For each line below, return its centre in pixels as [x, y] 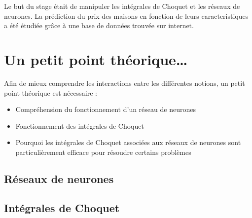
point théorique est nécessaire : [51, 92]
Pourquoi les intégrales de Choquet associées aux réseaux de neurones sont [128, 142]
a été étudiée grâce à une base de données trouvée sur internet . [99, 25]
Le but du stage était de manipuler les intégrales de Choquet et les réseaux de [122, 6]
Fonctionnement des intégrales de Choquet [80, 126]
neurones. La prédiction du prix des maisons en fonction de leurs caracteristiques [126, 16]
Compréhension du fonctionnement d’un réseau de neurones [106, 109]
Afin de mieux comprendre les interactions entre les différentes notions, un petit [125, 83]
